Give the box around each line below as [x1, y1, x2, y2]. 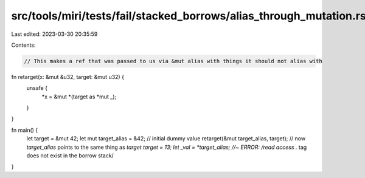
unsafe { [26, 84, 48, 92]
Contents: [11, 41, 36, 49]
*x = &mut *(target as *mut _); [41, 93, 117, 100]
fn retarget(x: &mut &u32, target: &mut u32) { [11, 73, 125, 80]
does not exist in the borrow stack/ [26, 152, 114, 159]
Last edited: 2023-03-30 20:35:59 [11, 30, 98, 38]
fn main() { [11, 126, 38, 134]
